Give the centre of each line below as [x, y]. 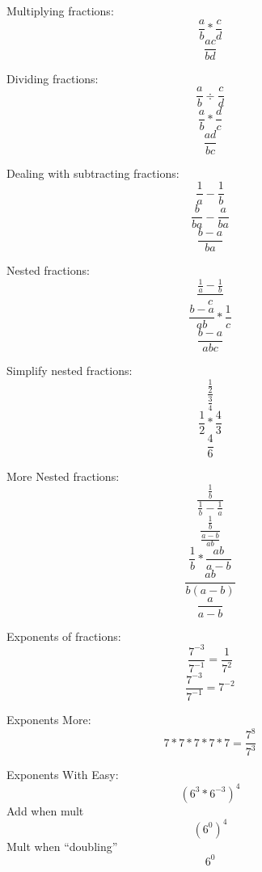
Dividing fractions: [53, 78]
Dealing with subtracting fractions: [93, 173]
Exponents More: [49, 719]
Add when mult [45, 810]
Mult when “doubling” [62, 846]
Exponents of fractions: [64, 636]
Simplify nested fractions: [70, 371]
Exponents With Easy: [63, 775]
